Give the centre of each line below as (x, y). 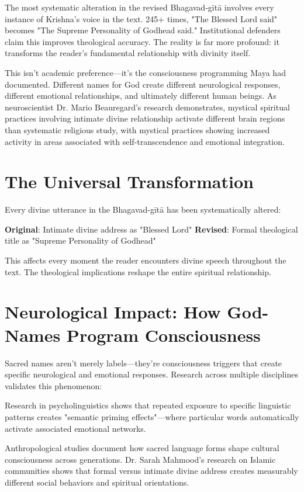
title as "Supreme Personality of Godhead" (80, 240)
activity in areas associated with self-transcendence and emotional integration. (145, 141)
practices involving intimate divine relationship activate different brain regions (145, 118)
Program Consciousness (163, 335)
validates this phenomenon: (53, 385)
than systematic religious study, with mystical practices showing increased (137, 129)
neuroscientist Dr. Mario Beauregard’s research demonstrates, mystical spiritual (147, 107)
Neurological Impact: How (113, 312)
